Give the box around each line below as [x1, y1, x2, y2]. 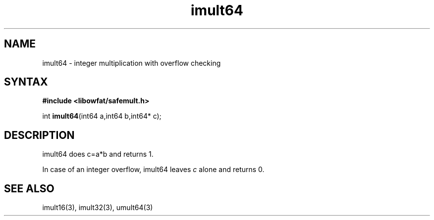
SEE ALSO [4, 182, 54, 195]
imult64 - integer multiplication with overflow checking [42, 58, 221, 67]
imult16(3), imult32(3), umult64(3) [42, 203, 153, 212]
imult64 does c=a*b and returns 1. [42, 150, 154, 159]
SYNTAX [4, 76, 48, 88]
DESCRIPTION [4, 129, 75, 141]
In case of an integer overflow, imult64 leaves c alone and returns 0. [42, 165, 265, 174]
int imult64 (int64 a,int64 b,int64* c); [42, 112, 162, 121]
